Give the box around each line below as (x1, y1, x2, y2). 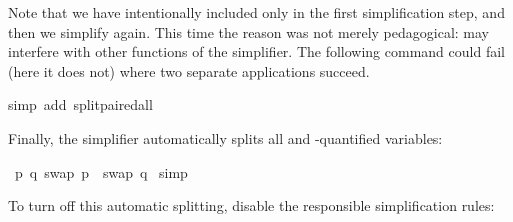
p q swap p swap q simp (14, 161, 188, 182)
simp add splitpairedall (8, 94, 153, 115)
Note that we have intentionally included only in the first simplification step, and (8, 2, 505, 22)
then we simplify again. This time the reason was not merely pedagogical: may (8, 21, 490, 42)
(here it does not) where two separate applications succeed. (8, 60, 370, 81)
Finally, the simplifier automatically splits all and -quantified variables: (8, 127, 443, 148)
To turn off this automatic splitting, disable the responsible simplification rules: (8, 195, 495, 216)
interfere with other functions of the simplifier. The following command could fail (8, 41, 505, 62)
